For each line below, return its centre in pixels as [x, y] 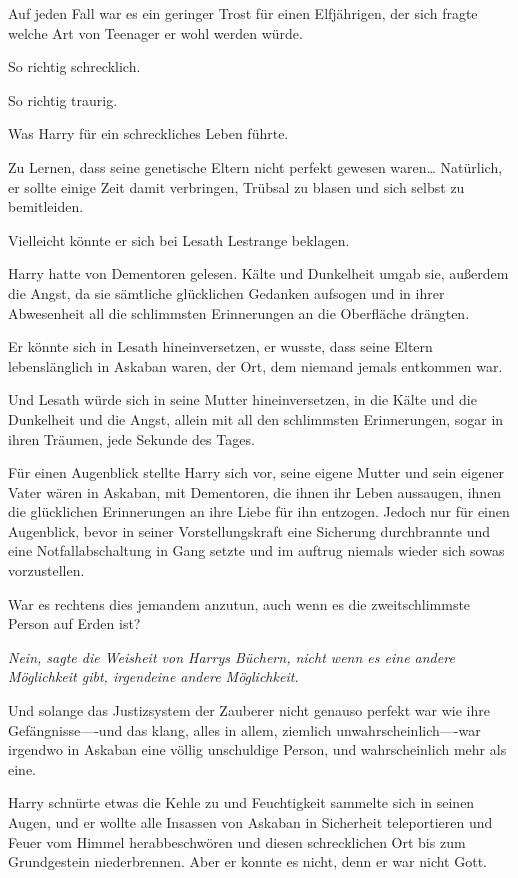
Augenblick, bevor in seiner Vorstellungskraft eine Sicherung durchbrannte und [249, 530]
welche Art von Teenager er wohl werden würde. [155, 32]
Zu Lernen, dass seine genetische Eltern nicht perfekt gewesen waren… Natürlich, [255, 166]
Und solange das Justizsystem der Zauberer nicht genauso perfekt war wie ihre [249, 710]
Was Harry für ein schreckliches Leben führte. [148, 133]
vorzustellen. [46, 570]
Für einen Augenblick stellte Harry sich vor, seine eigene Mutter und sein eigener [256, 472]
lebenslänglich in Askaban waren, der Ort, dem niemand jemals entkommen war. [255, 365]
